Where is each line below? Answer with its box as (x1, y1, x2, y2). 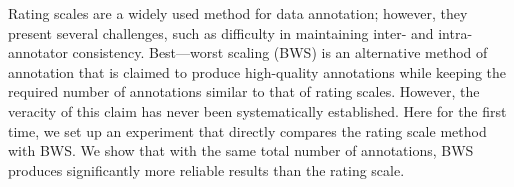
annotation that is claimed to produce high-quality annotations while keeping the (8, 61, 507, 82)
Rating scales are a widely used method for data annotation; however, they (8, 3, 468, 23)
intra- (438, 22, 473, 43)
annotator (8, 42, 68, 63)
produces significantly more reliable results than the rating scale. (8, 159, 405, 180)
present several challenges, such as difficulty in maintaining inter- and (8, 22, 434, 43)
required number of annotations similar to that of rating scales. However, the (8, 81, 480, 102)
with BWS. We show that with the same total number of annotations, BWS (8, 140, 474, 161)
